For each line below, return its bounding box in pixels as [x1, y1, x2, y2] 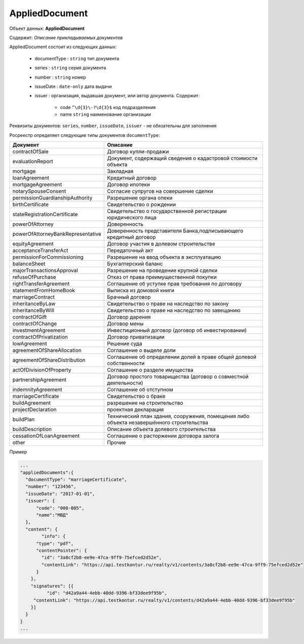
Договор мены [107, 320, 144, 327]
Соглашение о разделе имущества [107, 367, 194, 374]
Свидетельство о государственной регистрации [107, 208, 227, 215]
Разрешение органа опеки [107, 194, 173, 201]
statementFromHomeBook [12, 287, 75, 294]
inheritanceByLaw [12, 300, 56, 307]
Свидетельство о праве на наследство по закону [107, 300, 229, 307]
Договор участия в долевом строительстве [107, 240, 215, 247]
